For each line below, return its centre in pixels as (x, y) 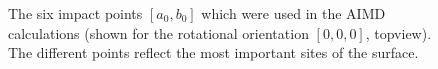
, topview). (398, 32)
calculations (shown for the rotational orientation (158, 32)
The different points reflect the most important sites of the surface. (213, 52)
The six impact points (75, 13)
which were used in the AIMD (293, 13)
